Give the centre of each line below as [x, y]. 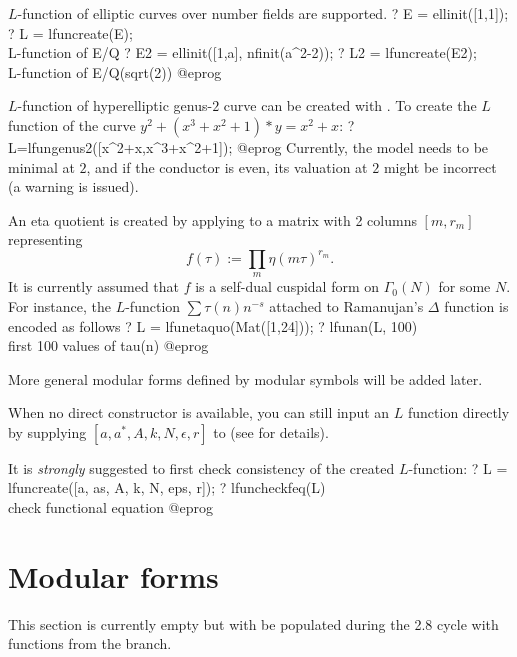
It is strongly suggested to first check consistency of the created [201, 467]
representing [45, 239]
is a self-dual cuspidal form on [287, 286]
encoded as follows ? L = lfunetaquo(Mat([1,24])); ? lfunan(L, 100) [213, 325]
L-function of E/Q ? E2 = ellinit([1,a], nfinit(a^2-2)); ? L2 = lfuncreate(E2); [242, 52]
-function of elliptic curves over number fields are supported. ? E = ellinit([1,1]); [263, 13]
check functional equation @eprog [111, 507]
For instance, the [59, 305]
